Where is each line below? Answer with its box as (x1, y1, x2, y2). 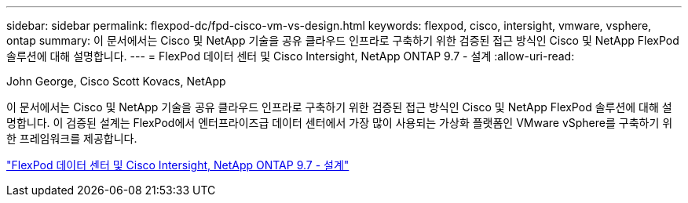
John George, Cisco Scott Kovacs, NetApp (6, 74, 226, 88)
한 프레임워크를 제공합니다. (6, 132, 137, 145)
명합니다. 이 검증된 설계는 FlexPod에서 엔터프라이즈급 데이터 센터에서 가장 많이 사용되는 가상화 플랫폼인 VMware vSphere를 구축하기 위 (6, 116, 673, 129)
